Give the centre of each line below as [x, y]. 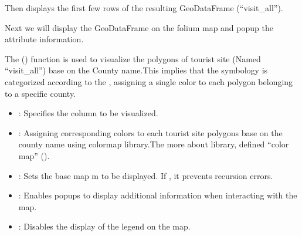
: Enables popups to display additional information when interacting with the [158, 195]
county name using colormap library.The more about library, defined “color [154, 144]
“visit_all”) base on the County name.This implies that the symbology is [136, 70]
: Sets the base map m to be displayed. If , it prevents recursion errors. [146, 175]
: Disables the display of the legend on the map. [104, 226]
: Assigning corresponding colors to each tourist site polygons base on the [150, 132]
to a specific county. [40, 93]
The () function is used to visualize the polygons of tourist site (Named [133, 58]
